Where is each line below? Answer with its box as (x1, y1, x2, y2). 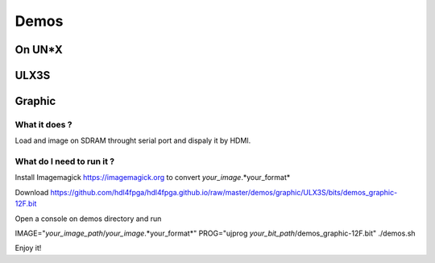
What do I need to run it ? (14, 156, 115, 167)
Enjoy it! (14, 243, 42, 253)
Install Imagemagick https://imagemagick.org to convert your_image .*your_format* (14, 173, 291, 182)
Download (14, 187, 49, 197)
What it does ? (14, 119, 72, 130)
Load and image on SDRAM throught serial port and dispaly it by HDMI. (14, 136, 251, 145)
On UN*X (14, 43, 64, 56)
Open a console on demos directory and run (14, 214, 162, 223)
